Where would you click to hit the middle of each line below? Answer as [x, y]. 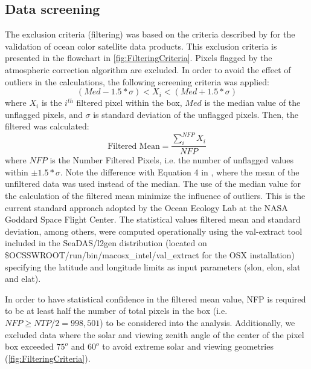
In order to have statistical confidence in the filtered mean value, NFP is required [155, 299]
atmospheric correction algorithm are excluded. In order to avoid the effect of [148, 69]
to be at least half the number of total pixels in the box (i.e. [116, 311]
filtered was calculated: [47, 126]
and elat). [23, 279]
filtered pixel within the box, [129, 103]
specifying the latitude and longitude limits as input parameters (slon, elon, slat [153, 266]
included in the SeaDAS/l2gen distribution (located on [106, 243]
